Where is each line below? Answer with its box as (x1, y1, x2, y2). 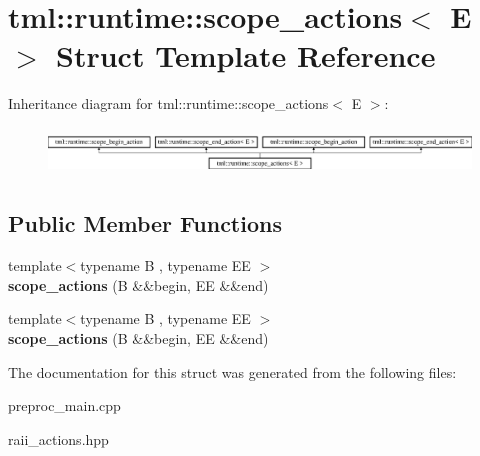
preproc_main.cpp (8, 395, 121, 416)
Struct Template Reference (56, 35, 436, 76)
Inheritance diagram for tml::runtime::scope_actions (8, 93, 329, 114)
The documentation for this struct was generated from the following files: (8, 361, 457, 382)
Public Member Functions (8, 208, 282, 239)
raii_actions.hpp (8, 428, 109, 449)
